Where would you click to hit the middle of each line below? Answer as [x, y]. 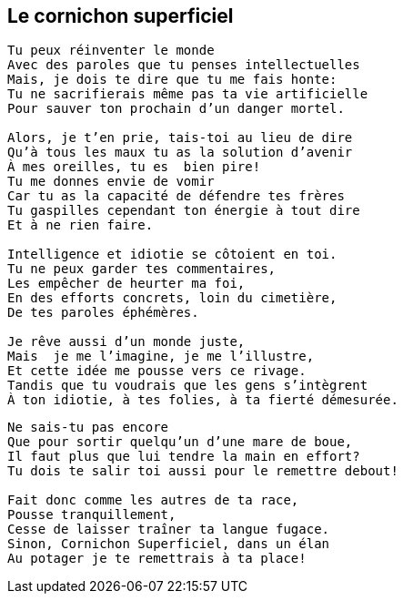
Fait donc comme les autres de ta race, [153, 500]
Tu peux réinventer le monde [111, 51]
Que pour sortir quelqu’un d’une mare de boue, [180, 442]
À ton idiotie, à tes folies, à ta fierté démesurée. [203, 400]
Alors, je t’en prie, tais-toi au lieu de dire [180, 138]
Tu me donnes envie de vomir [111, 182]
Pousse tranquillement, [92, 515]
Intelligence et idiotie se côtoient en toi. [172, 255]
